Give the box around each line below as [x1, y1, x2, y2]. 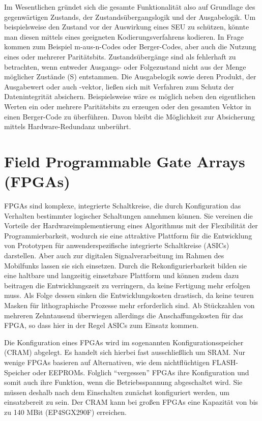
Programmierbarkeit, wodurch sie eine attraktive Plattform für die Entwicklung [4, 230, 252, 240]
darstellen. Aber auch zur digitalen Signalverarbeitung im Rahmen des [4, 250, 224, 260]
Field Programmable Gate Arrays [4, 151, 245, 171]
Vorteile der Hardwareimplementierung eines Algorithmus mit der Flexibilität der [4, 220, 258, 231]
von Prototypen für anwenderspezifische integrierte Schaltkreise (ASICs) [4, 240, 229, 251]
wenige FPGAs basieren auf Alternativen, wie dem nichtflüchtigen [4, 356, 210, 367]
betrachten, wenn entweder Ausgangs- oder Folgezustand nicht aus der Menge [4, 61, 246, 72]
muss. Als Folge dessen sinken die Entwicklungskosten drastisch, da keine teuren [4, 290, 254, 300]
